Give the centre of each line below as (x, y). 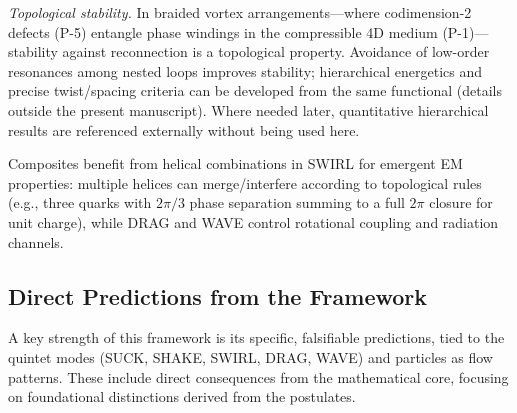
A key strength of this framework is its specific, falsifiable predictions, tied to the (256, 337)
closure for (461, 202)
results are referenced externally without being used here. (184, 129)
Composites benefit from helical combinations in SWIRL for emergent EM (235, 163)
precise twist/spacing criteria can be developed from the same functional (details (255, 90)
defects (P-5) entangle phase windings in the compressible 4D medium (223, 31)
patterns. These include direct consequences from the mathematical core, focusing (258, 376)
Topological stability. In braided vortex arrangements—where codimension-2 (240, 12)
